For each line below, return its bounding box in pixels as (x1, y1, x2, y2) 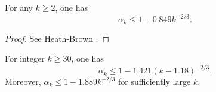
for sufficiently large (118, 75, 191, 88)
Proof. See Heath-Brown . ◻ (5, 32, 110, 44)
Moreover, (5, 75, 41, 88)
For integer (5, 52, 45, 65)
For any (5, 1, 33, 13)
